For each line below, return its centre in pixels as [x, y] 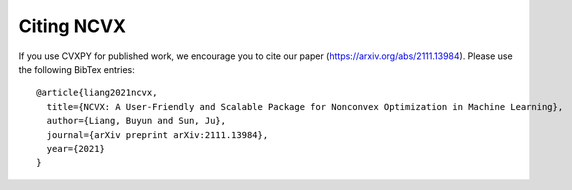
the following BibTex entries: [76, 69]
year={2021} [75, 148]
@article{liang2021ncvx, [97, 93]
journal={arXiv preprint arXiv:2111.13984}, [157, 134]
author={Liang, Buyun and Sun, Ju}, [136, 121]
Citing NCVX [72, 26]
